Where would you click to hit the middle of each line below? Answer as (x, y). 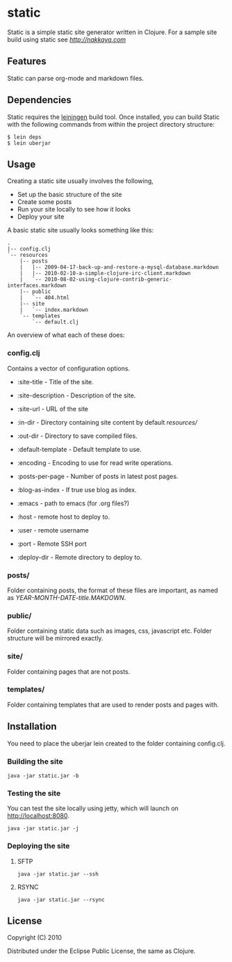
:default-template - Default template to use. (79, 449)
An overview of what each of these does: (66, 335)
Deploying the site (39, 846)
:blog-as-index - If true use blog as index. (77, 489)
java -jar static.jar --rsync (61, 899)
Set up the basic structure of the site (69, 195)
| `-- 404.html (45, 298)
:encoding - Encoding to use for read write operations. (95, 463)
